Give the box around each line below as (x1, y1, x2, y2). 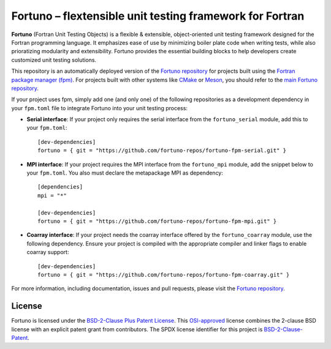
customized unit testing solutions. (11, 56, 97, 64)
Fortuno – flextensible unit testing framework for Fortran (11, 9, 305, 23)
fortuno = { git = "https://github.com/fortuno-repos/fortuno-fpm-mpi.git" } (37, 217, 277, 225)
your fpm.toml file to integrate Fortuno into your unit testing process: (11, 104, 188, 111)
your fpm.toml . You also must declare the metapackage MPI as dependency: (26, 169, 224, 177)
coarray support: (26, 249, 69, 256)
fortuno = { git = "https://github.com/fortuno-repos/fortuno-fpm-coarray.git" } (37, 271, 290, 278)
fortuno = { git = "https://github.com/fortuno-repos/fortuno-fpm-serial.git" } (37, 147, 287, 154)
